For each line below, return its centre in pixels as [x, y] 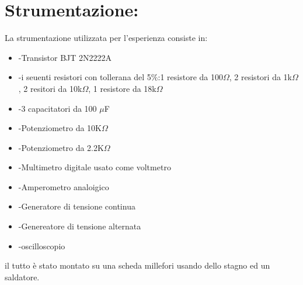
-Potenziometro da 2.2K [61, 147]
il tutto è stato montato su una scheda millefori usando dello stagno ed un [137, 265]
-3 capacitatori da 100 [58, 108]
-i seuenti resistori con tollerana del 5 [85, 77]
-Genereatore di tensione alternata [80, 226]
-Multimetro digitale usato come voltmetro [95, 167]
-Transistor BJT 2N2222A [65, 57]
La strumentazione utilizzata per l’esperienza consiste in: [106, 38]
